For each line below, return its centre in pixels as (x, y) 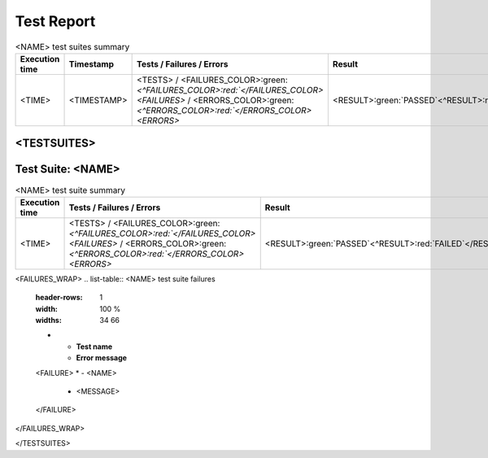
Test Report (55, 21)
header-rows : (59, 298)
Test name (94, 347)
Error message (102, 358)
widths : (49, 320)
